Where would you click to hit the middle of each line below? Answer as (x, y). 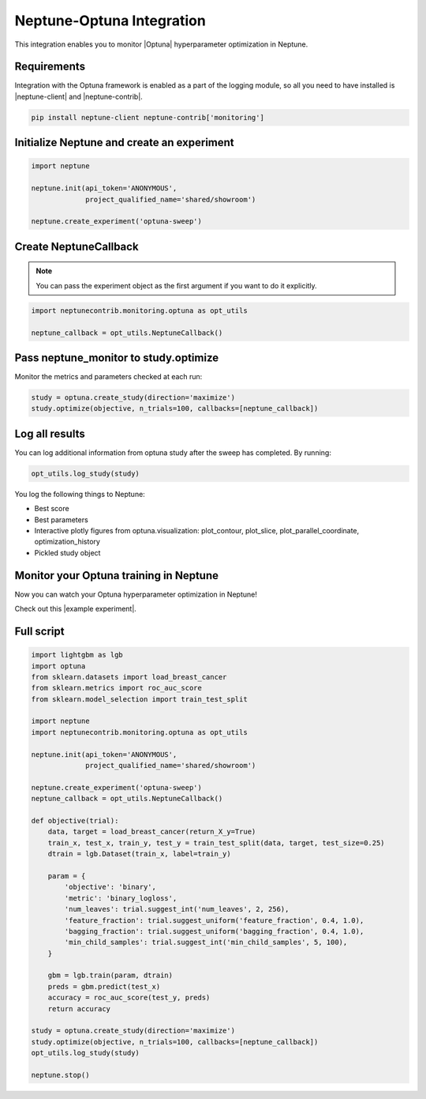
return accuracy (79, 1009)
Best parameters (61, 519)
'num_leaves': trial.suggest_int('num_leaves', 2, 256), (177, 909)
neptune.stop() (60, 1075)
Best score (52, 509)
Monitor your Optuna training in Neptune (117, 576)
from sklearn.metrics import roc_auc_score (117, 688)
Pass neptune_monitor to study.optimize (117, 358)
